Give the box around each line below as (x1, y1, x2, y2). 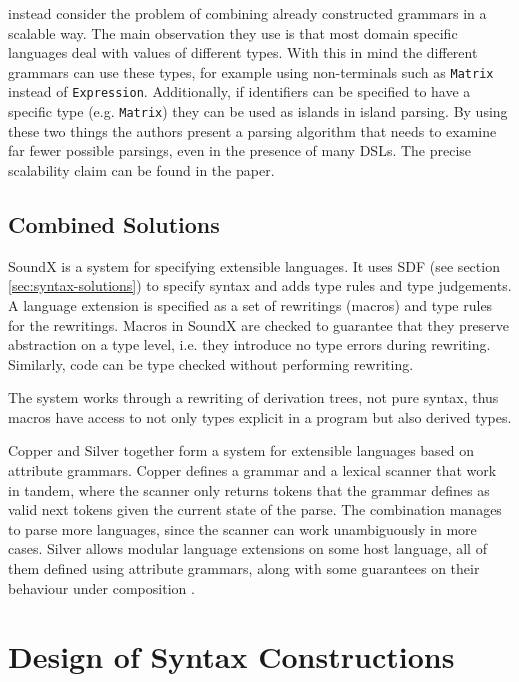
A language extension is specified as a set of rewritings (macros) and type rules (8, 294, 493, 315)
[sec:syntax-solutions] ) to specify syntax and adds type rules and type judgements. (8, 275, 512, 296)
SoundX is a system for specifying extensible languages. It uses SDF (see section (8, 255, 500, 276)
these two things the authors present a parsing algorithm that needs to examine (8, 120, 497, 141)
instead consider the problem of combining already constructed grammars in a (8, 3, 487, 23)
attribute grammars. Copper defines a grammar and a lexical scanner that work (8, 460, 497, 481)
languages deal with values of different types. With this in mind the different (8, 42, 478, 63)
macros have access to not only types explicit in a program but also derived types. (8, 406, 512, 427)
